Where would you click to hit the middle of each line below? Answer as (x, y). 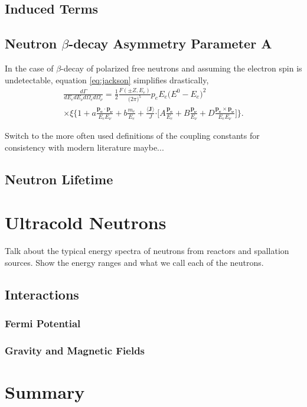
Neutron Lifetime (59, 179)
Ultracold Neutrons (86, 222)
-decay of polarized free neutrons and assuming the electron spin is (182, 68)
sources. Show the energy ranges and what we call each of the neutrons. (134, 262)
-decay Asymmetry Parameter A (170, 43)
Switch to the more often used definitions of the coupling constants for (132, 135)
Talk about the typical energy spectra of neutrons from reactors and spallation (147, 251)
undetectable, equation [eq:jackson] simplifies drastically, (107, 79)
